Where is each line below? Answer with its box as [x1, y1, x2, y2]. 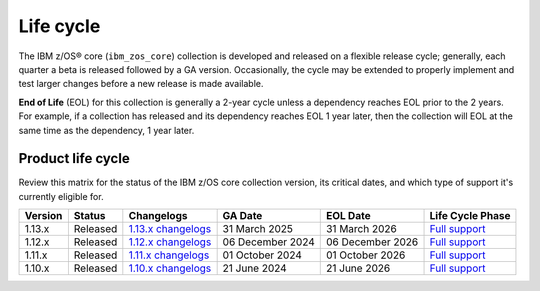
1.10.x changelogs [128, 261, 212, 275]
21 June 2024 [222, 261, 287, 275]
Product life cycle [18, 150, 130, 167]
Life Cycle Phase [429, 209, 511, 223]
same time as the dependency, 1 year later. [18, 124, 195, 136]
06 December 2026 [325, 235, 419, 249]
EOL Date [325, 209, 371, 223]
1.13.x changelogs [128, 222, 212, 236]
